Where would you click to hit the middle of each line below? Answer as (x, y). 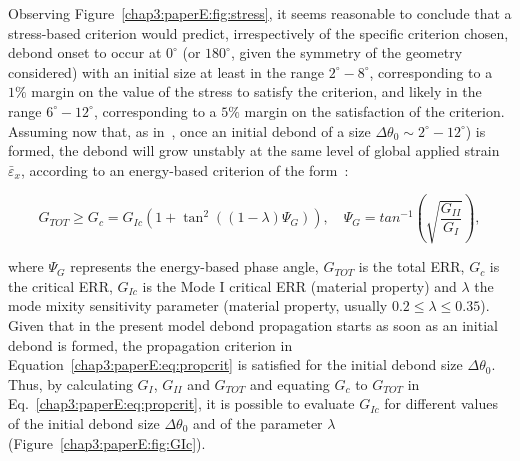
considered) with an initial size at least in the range (166, 71)
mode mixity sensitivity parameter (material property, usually (198, 305)
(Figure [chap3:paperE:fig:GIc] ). (107, 442)
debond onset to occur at (85, 52)
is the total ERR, (411, 266)
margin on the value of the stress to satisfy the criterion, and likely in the (256, 91)
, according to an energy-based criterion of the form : (184, 169)
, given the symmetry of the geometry (346, 52)
